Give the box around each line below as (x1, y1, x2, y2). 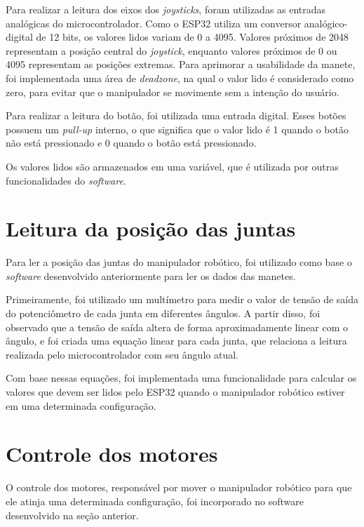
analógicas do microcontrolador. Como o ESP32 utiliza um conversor (6, 15, 302, 30)
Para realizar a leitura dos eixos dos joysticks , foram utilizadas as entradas (6, 2, 326, 16)
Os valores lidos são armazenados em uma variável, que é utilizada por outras (6, 159, 339, 173)
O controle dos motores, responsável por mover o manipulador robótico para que (6, 480, 352, 495)
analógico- (304, 15, 348, 30)
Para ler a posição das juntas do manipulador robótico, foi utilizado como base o (6, 255, 352, 269)
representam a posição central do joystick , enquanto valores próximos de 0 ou (6, 43, 337, 58)
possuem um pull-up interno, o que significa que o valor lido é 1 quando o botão (6, 121, 349, 136)
